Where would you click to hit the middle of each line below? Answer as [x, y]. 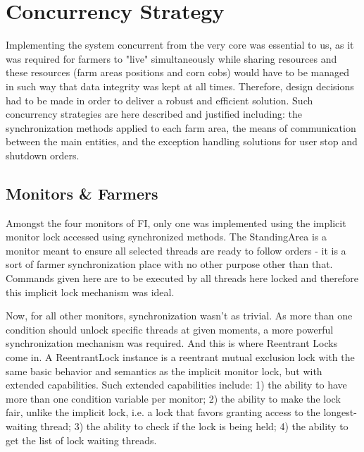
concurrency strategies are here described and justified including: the [154, 114]
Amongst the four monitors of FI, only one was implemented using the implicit [176, 222]
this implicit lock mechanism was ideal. [90, 292]
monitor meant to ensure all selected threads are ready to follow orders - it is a [176, 250]
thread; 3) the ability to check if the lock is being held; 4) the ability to [194, 426]
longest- [340, 412]
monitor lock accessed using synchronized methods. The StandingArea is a [166, 237]
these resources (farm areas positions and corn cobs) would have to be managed [177, 72]
